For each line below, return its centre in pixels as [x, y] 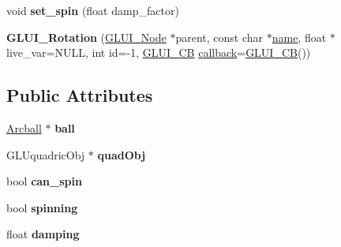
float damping [43, 234]
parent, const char [219, 37]
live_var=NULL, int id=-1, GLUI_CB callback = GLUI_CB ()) [159, 52]
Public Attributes [80, 95]
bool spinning [42, 207]
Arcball [24, 127]
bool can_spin [44, 181]
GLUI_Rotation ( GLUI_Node [86, 37]
